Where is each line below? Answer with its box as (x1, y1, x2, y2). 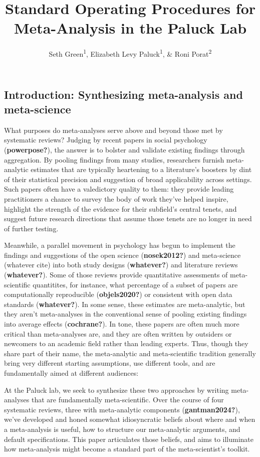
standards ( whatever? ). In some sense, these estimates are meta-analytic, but (4, 298, 245, 309)
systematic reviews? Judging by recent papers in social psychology (4, 134, 207, 145)
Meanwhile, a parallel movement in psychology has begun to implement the (4, 240, 235, 250)
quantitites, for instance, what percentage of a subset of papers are (33, 279, 238, 289)
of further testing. (4, 223, 59, 233)
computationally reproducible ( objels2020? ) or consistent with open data (4, 289, 232, 299)
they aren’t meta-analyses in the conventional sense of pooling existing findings (4, 309, 247, 319)
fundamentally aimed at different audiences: (4, 368, 139, 378)
